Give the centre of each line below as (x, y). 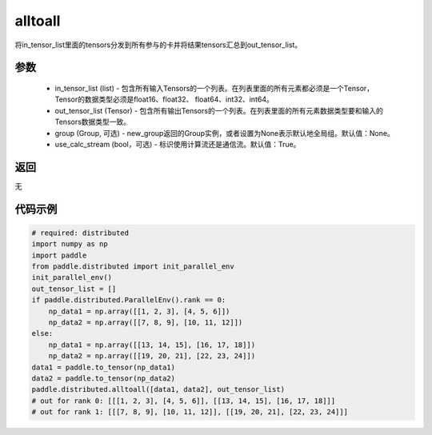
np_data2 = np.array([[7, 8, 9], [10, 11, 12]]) (146, 322)
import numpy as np (70, 244)
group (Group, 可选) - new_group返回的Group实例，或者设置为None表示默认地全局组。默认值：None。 (225, 133)
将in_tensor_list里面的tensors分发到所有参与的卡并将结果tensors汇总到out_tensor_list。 (158, 45)
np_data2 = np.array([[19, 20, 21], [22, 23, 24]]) (152, 356)
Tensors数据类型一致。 (93, 122)
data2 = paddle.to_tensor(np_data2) (104, 378)
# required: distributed (80, 233)
